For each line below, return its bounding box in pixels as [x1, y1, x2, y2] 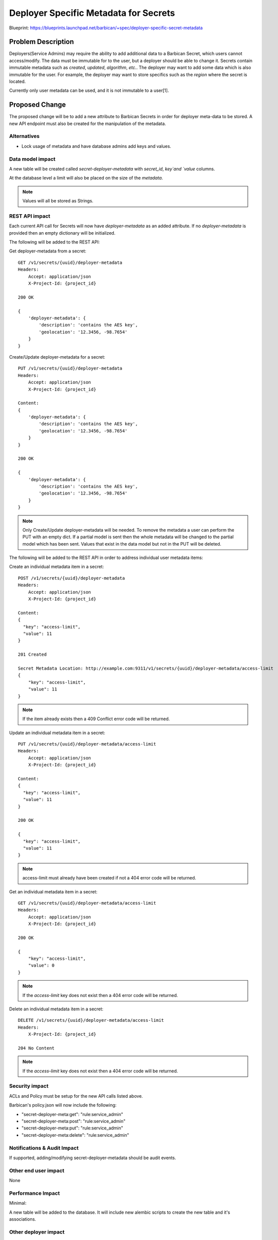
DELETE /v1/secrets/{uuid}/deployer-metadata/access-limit [18, 1017, 164, 1023]
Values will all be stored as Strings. [22, 198, 93, 204]
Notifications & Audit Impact [9, 1144, 79, 1151]
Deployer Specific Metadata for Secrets [9, 7, 175, 18]
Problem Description [9, 38, 74, 46]
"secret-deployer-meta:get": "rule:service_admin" [21, 1111, 123, 1117]
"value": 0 [28, 963, 55, 968]
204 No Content [18, 1045, 55, 1051]
